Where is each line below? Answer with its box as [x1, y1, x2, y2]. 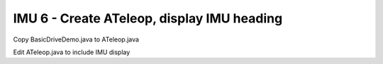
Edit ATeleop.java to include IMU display [13, 48, 131, 56]
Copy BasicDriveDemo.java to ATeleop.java [13, 35, 140, 44]
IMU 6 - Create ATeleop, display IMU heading [13, 11, 283, 26]
